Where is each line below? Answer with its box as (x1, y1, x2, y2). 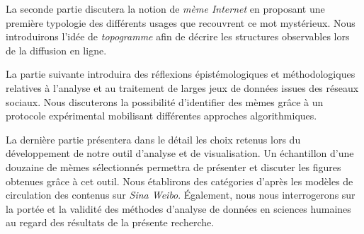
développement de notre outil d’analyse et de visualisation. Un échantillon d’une (6, 146, 354, 160)
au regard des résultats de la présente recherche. (6, 215, 215, 230)
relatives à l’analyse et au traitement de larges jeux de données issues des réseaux (6, 80, 359, 95)
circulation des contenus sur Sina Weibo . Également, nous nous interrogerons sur (6, 187, 356, 202)
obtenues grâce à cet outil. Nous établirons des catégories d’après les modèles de (6, 173, 353, 188)
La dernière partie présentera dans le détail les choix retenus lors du (6, 131, 301, 146)
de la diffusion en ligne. (6, 42, 107, 57)
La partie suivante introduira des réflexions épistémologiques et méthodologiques (6, 66, 356, 81)
